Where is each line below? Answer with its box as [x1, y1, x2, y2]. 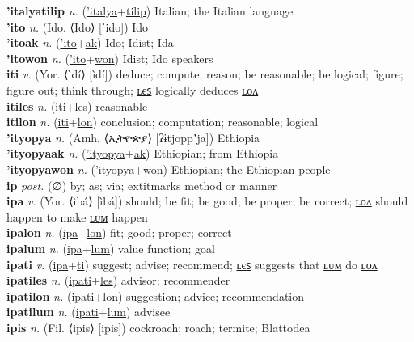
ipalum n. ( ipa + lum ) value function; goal [6, 239, 215, 256]
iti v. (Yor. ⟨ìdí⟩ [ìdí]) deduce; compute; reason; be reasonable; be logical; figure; [6, 65, 403, 82]
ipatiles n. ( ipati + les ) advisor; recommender [6, 272, 230, 289]
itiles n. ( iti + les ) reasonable [6, 97, 148, 114]
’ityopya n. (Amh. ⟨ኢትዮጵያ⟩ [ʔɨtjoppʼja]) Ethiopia [6, 129, 260, 146]
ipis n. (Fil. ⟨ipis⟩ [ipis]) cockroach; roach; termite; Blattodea [6, 319, 310, 336]
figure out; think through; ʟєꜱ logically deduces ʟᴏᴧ [6, 81, 259, 98]
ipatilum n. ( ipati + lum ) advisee [6, 303, 171, 320]
